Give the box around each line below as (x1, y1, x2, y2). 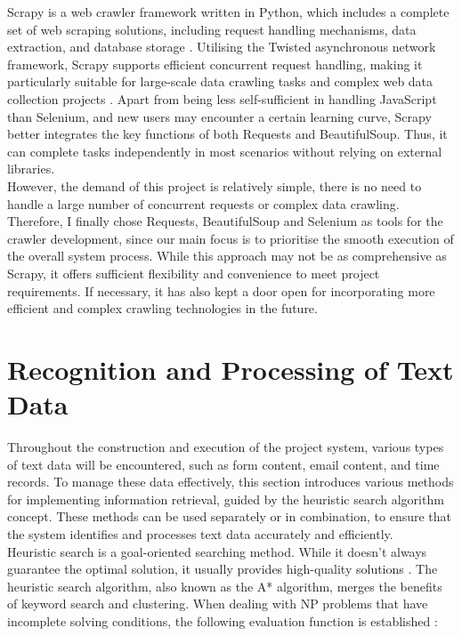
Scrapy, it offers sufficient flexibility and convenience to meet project (7, 263, 380, 282)
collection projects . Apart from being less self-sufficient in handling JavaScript (7, 89, 437, 108)
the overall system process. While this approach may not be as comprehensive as (7, 246, 447, 265)
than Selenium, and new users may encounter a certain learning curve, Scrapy (7, 107, 432, 125)
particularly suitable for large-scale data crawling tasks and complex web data (7, 72, 434, 91)
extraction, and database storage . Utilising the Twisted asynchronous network (7, 37, 436, 56)
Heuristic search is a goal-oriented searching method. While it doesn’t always (7, 542, 427, 560)
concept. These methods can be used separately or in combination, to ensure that (7, 507, 452, 526)
